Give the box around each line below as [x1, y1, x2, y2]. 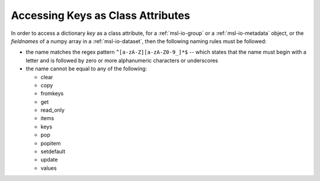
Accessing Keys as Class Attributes [11, 9, 190, 22]
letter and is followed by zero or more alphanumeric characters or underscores [25, 57, 219, 64]
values [40, 164, 57, 172]
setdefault [40, 148, 66, 155]
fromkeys [40, 90, 64, 97]
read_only [40, 106, 65, 114]
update [40, 156, 58, 163]
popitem [40, 140, 61, 147]
